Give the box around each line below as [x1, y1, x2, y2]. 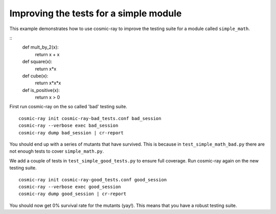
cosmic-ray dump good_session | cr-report [18, 191, 127, 197]
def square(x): [22, 59, 53, 65]
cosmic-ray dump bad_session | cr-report [18, 130, 124, 135]
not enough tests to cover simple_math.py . [9, 148, 104, 154]
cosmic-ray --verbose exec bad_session [18, 123, 119, 129]
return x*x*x [35, 80, 61, 86]
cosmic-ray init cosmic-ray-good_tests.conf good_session [18, 177, 167, 182]
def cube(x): [22, 73, 49, 79]
